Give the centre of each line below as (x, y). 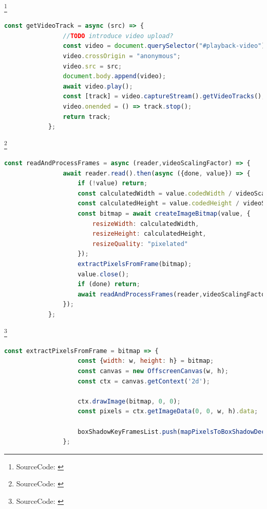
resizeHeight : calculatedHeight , (149, 234)
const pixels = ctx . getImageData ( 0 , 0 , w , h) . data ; (168, 411)
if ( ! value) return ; (113, 183)
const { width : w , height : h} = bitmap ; (146, 361)
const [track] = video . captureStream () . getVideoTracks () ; (164, 96)
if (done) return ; (109, 284)
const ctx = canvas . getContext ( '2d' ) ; (144, 381)
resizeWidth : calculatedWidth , (146, 224)
